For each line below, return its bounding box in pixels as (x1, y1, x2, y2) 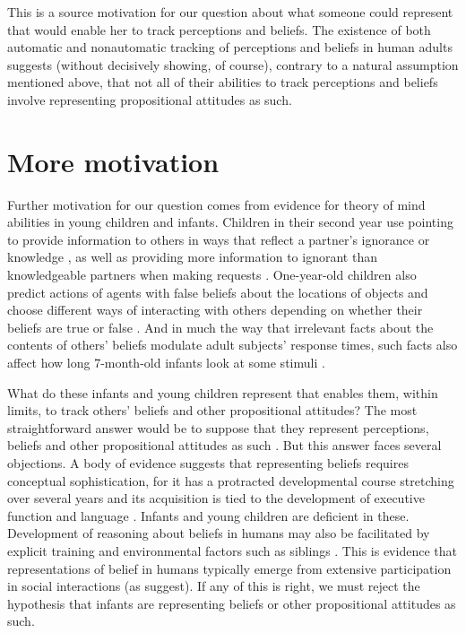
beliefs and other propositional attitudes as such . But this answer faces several (7, 436, 442, 455)
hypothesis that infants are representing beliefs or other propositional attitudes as (7, 594, 456, 612)
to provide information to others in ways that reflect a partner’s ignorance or (7, 230, 430, 248)
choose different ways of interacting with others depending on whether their (7, 300, 423, 319)
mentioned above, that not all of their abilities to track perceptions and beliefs (7, 73, 438, 91)
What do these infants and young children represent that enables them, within (7, 383, 438, 402)
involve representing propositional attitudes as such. (7, 90, 292, 108)
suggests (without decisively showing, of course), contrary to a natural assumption (7, 55, 459, 74)
